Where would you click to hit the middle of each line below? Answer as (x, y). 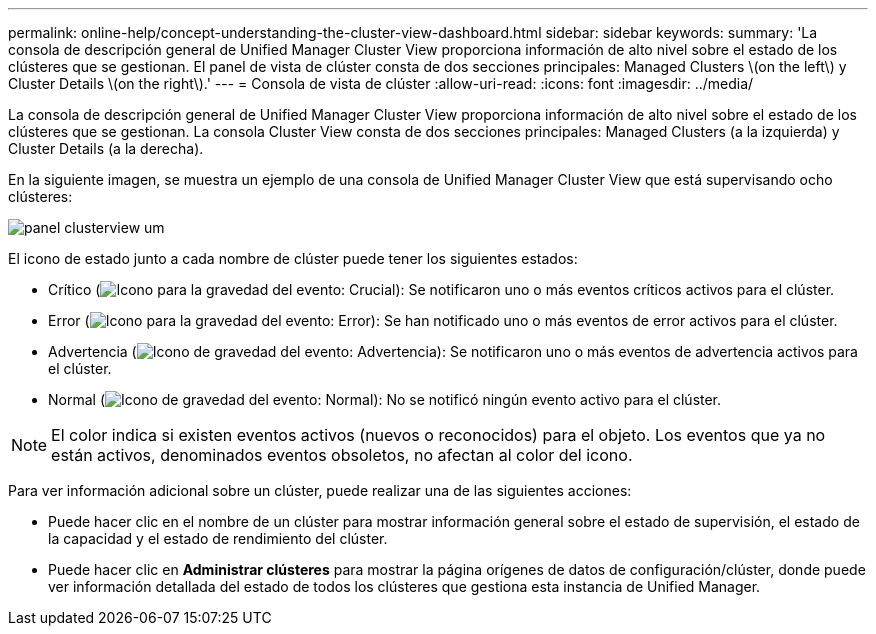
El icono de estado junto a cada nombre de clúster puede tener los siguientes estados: (293, 258)
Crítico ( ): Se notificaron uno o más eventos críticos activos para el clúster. (441, 289)
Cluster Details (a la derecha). (106, 148)
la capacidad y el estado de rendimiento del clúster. (218, 538)
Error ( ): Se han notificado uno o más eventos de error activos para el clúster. (443, 320)
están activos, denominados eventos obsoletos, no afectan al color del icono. (342, 455)
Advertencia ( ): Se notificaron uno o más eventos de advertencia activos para (453, 351)
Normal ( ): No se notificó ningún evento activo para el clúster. (385, 399)
